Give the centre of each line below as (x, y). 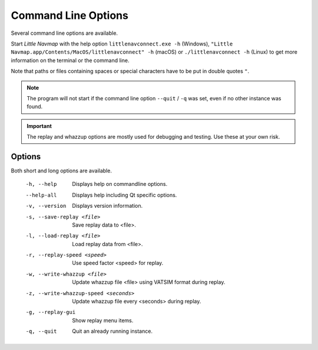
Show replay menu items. (103, 320)
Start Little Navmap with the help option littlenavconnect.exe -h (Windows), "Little (122, 44)
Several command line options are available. (64, 33)
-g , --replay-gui (51, 312)
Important (39, 126)
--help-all (41, 195)
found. (35, 107)
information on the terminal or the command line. (70, 60)
